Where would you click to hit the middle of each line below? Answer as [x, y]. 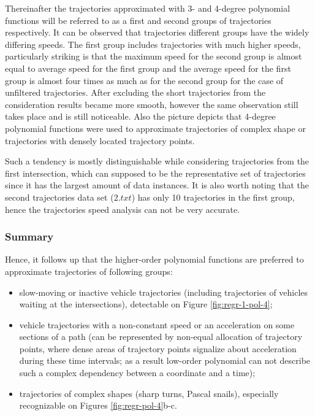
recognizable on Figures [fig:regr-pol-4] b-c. [98, 405]
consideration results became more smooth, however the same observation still [152, 104]
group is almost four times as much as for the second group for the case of [144, 80]
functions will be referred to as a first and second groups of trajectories [138, 20]
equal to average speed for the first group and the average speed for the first [148, 68]
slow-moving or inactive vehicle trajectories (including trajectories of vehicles [164, 292]
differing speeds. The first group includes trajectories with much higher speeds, [153, 44]
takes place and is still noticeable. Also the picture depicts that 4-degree [140, 116]
